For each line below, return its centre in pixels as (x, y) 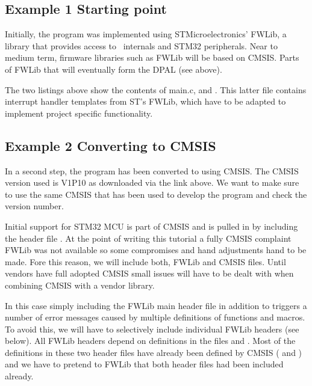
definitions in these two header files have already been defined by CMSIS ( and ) (154, 352)
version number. (34, 206)
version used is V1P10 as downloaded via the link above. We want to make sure (152, 182)
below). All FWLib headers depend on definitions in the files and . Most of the (150, 341)
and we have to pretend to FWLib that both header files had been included (144, 364)
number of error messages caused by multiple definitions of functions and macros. (155, 317)
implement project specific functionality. (79, 113)
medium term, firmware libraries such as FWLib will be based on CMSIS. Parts (152, 57)
